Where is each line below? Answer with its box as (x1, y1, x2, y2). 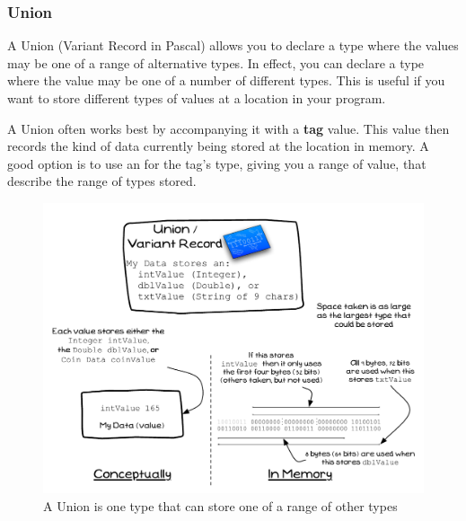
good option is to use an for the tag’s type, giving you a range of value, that (7, 154, 426, 172)
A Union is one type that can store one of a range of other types (43, 496, 398, 515)
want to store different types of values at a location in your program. (7, 89, 386, 107)
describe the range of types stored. (7, 172, 197, 190)
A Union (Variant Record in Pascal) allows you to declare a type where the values (7, 36, 459, 55)
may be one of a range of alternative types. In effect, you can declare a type (7, 53, 425, 72)
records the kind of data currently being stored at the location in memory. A (7, 137, 429, 155)
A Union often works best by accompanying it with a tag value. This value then (7, 119, 450, 137)
